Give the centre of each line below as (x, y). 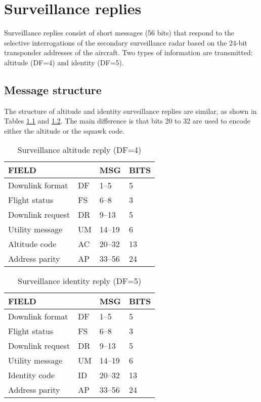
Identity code (32, 375)
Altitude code (32, 244)
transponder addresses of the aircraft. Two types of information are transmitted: (128, 52)
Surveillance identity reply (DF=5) (79, 281)
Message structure (53, 89)
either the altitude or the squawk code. (64, 130)
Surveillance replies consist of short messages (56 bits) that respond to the (119, 33)
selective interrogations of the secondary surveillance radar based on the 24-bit (126, 42)
